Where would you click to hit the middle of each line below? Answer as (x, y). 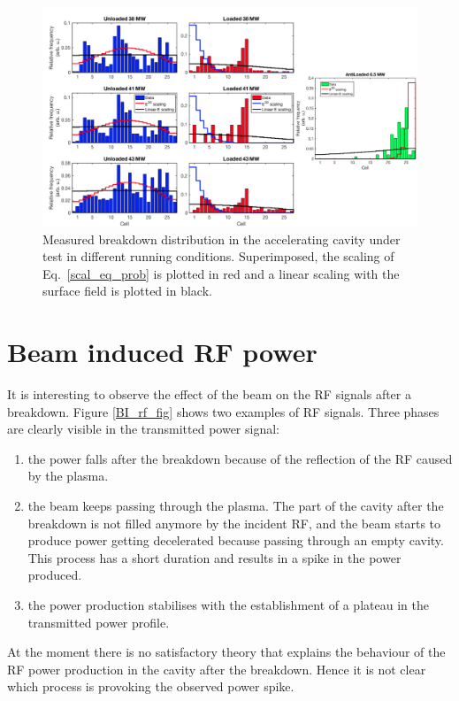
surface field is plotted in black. (127, 291)
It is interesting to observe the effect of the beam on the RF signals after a (209, 394)
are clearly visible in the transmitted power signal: (143, 429)
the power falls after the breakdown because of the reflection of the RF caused (240, 458)
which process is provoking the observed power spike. (151, 686)
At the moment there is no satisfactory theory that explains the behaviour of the (226, 652)
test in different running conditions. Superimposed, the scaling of (218, 256)
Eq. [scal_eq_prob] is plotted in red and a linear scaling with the (221, 273)
